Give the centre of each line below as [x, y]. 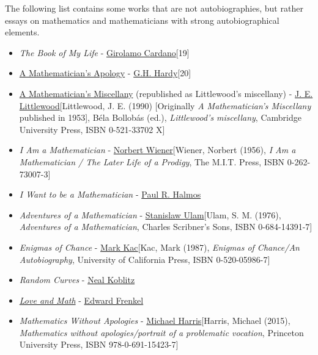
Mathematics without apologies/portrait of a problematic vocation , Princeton [161, 332]
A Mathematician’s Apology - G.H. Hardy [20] [105, 73]
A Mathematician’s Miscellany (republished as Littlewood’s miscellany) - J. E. [166, 93]
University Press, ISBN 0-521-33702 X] [92, 129]
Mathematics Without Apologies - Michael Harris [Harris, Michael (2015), [155, 321]
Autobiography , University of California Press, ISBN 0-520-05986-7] [145, 259]
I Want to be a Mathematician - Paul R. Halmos [110, 194]
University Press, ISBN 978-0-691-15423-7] [99, 344]
